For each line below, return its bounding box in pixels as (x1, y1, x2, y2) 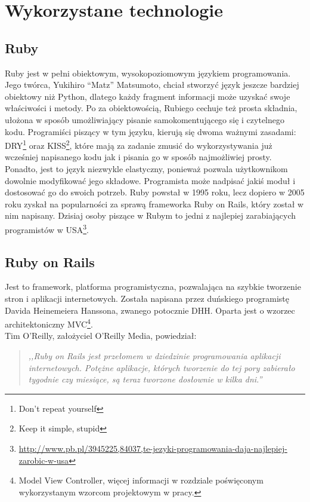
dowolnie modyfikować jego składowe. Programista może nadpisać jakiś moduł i (5, 174, 296, 186)
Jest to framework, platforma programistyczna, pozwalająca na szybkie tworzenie (5, 280, 301, 293)
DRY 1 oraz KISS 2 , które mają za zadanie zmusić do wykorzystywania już (5, 137, 272, 151)
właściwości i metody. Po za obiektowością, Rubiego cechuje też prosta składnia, (5, 102, 297, 114)
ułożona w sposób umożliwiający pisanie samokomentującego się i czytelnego (5, 113, 284, 125)
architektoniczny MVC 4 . (5, 316, 93, 330)
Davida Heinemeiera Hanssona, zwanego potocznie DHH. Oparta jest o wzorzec (5, 304, 295, 316)
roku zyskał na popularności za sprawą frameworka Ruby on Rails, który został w (5, 197, 304, 210)
